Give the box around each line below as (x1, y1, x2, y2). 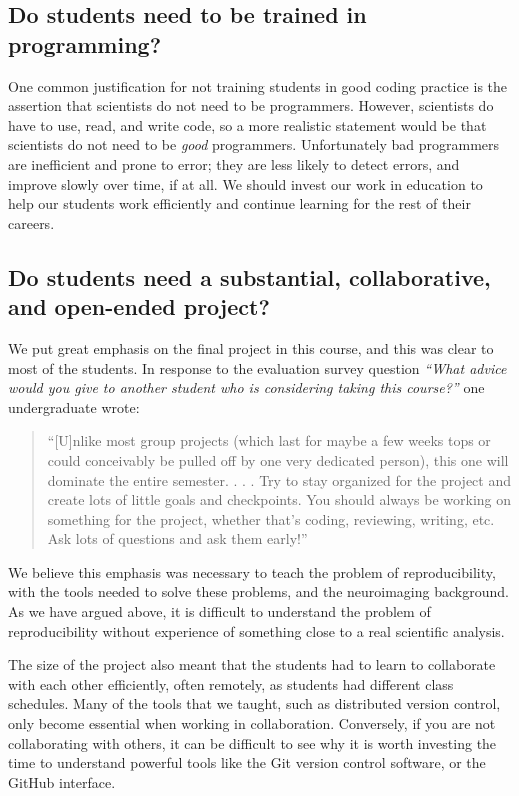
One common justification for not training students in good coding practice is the (8, 75, 508, 96)
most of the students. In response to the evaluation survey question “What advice (8, 357, 507, 378)
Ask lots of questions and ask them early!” (47, 528, 308, 549)
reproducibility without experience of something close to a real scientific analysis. (8, 620, 505, 641)
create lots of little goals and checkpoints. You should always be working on (47, 489, 512, 510)
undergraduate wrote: (8, 396, 140, 417)
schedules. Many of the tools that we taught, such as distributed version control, (8, 693, 501, 714)
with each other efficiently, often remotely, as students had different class (8, 673, 454, 694)
